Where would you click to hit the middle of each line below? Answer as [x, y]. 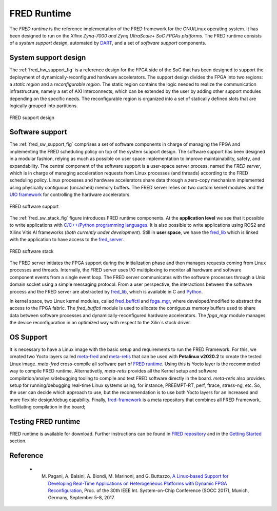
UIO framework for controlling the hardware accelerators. [70, 194]
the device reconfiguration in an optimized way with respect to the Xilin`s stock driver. [100, 323]
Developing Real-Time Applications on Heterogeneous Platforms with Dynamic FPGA [137, 483]
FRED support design [32, 117]
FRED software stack [32, 251]
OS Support [28, 337]
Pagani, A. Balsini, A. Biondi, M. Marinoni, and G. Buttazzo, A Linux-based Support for [138, 476]
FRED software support [34, 206]
